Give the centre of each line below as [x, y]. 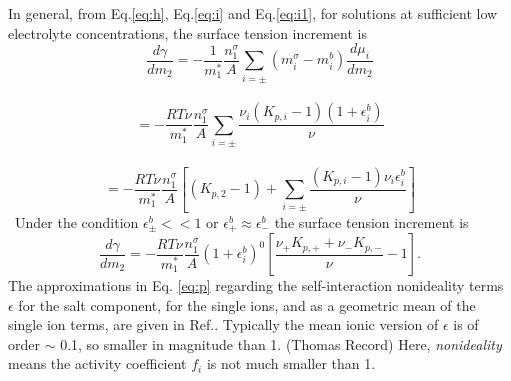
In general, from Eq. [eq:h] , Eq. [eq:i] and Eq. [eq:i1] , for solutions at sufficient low [253, 13]
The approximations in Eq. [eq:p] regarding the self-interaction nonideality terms [256, 285]
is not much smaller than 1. [291, 363]
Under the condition [76, 221]
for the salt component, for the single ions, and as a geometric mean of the [247, 304]
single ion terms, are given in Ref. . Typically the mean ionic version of [223, 324]
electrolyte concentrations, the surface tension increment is [187, 32]
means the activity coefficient [97, 363]
